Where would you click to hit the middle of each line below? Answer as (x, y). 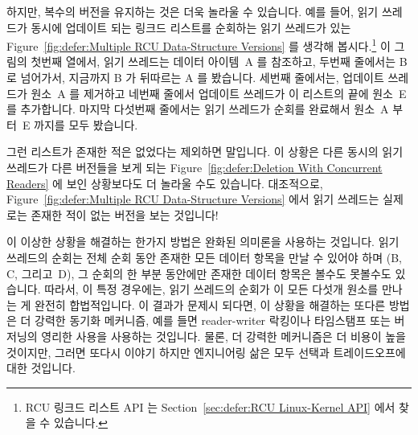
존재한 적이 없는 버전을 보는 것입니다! (125, 214)
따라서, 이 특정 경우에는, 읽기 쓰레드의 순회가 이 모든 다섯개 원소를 (211, 289)
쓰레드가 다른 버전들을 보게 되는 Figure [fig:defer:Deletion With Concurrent (195, 167)
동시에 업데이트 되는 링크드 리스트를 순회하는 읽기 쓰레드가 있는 (191, 27)
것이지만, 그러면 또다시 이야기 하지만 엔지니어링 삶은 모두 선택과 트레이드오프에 (206, 352)
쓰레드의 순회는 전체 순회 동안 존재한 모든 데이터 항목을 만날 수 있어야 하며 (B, (205, 257)
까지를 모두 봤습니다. (86, 124)
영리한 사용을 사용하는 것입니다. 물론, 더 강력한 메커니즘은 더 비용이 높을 (223, 336)
